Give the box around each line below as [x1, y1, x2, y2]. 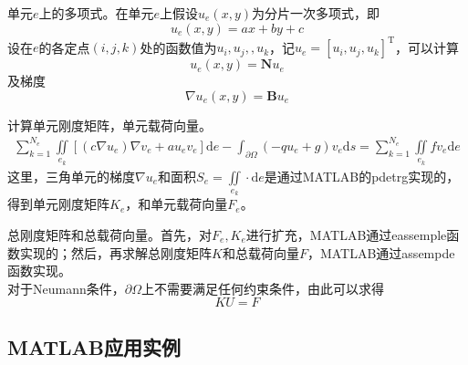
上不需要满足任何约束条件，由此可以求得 [140, 278, 384, 297]
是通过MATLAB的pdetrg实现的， [264, 166, 460, 185]
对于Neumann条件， [7, 278, 125, 297]
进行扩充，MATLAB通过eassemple [245, 225, 447, 244]
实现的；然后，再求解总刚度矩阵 [19, 243, 212, 262]
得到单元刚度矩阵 [7, 194, 109, 214]
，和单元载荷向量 [125, 194, 228, 214]
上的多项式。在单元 [38, 4, 154, 22]
